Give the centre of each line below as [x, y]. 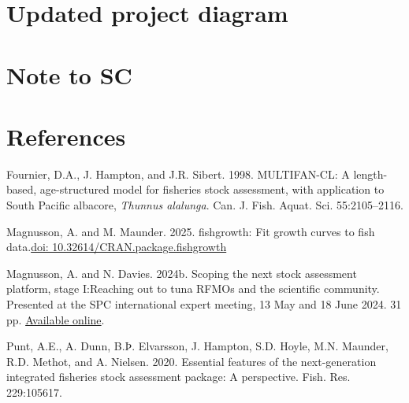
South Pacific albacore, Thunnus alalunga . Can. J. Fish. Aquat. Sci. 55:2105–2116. [205, 205]
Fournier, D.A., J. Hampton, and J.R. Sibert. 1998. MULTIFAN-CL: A [178, 174]
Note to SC [69, 74]
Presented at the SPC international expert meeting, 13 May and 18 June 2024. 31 [204, 304]
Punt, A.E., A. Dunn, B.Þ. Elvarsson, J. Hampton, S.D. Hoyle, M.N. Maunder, [197, 346]
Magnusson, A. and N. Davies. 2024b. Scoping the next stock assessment [182, 273]
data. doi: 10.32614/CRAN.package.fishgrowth [117, 247]
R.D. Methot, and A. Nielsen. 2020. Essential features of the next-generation [191, 361]
